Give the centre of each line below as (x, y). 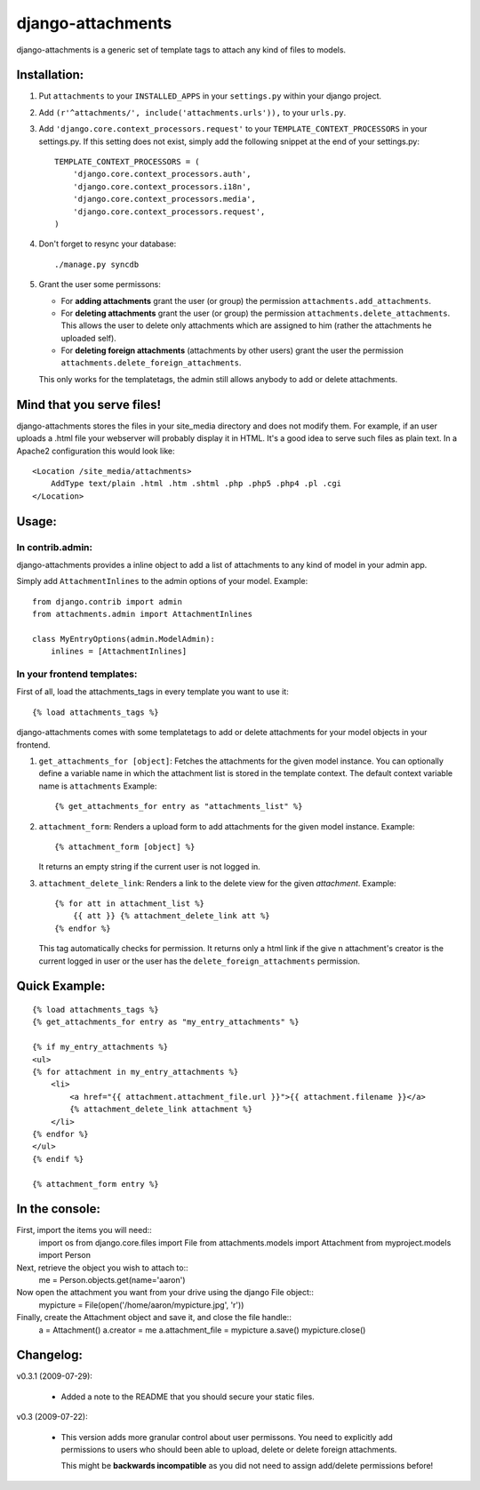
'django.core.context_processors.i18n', (162, 186)
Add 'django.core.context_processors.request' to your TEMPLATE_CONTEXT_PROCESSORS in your (233, 129)
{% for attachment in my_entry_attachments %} (136, 1072)
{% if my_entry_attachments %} (100, 1047)
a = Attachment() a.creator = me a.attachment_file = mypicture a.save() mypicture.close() (202, 1330)
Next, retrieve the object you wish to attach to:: (102, 1268)
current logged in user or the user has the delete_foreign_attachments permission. (199, 961)
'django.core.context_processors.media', (164, 199)
